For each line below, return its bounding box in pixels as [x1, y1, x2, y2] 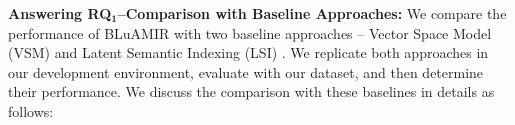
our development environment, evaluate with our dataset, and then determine [8, 61, 484, 82]
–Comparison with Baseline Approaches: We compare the [117, 3, 507, 23]
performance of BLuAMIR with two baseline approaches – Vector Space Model [8, 22, 492, 43]
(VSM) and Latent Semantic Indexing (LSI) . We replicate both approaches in [8, 42, 489, 63]
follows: [8, 100, 54, 121]
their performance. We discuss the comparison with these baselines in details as [8, 81, 495, 102]
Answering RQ [8, 3, 112, 23]
